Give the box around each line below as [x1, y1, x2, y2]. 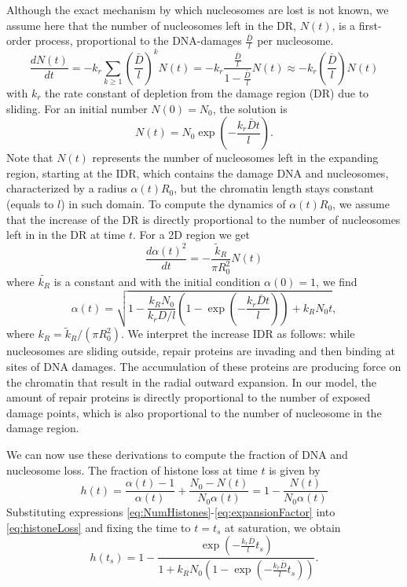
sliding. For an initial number [6, 100, 148, 116]
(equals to [6, 195, 54, 211]
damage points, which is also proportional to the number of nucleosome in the [6, 404, 382, 420]
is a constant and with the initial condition [53, 273, 261, 289]
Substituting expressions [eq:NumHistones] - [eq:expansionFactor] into [6, 504, 335, 520]
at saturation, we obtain [225, 519, 341, 535]
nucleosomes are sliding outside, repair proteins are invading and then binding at [6, 343, 395, 359]
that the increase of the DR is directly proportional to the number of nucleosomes [6, 211, 401, 227]
